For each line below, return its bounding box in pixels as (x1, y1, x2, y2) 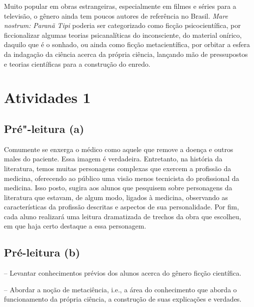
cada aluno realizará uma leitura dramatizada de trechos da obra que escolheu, (4, 211, 241, 221)
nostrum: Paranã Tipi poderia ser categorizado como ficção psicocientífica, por (4, 20, 241, 30)
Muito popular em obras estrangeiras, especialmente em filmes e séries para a (4, 1, 236, 11)
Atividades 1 (4, 87, 91, 107)
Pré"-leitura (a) (4, 121, 85, 136)
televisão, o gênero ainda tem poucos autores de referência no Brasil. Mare (4, 10, 228, 21)
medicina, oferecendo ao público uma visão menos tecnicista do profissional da (4, 173, 239, 183)
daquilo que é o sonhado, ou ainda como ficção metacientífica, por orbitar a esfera (4, 39, 250, 50)
